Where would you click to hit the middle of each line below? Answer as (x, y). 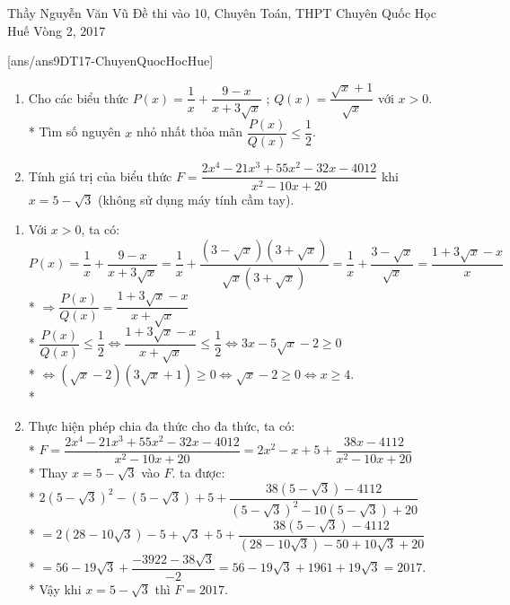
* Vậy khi (55, 588)
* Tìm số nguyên (75, 132)
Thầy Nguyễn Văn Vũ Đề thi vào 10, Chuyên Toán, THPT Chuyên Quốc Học (222, 13)
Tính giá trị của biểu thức (100, 175)
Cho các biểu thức (79, 97)
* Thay (48, 473)
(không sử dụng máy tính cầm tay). (196, 199)
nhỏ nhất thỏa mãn (189, 132)
